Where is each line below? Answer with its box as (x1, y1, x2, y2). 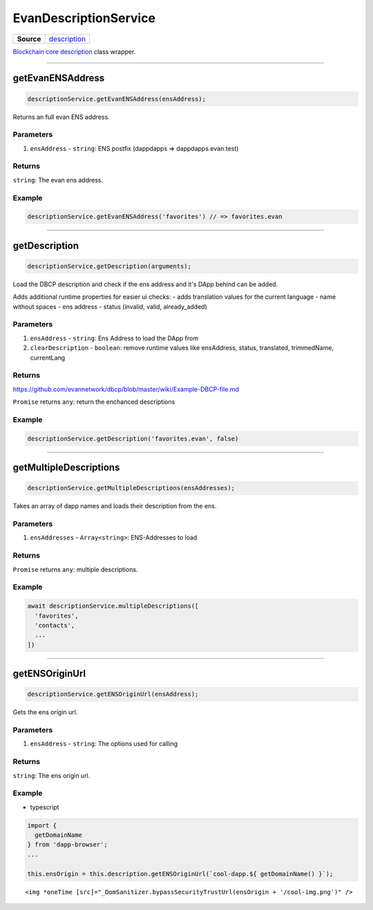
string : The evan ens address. (12, 176, 104, 184)
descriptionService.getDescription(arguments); (27, 262, 191, 270)
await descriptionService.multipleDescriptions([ (27, 602, 199, 610)
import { (27, 821, 57, 829)
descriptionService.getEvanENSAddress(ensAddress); (27, 95, 207, 103)
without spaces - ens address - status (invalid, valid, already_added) (12, 302, 207, 310)
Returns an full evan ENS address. (12, 113, 110, 121)
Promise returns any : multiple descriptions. (12, 565, 138, 573)
